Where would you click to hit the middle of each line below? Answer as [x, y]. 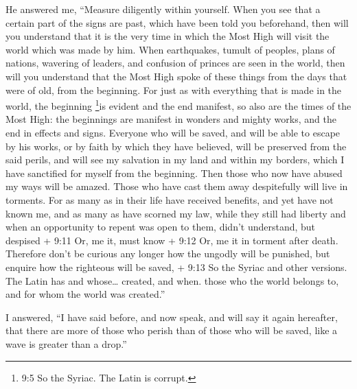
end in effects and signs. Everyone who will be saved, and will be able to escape [173, 132]
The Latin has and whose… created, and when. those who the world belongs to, [172, 280]
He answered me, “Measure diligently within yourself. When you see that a [163, 9]
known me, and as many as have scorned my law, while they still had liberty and [176, 213]
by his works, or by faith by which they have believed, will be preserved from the [176, 146]
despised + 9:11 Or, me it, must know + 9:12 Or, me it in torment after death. [172, 240]
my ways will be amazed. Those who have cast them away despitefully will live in [177, 186]
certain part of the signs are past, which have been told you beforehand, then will [177, 22]
